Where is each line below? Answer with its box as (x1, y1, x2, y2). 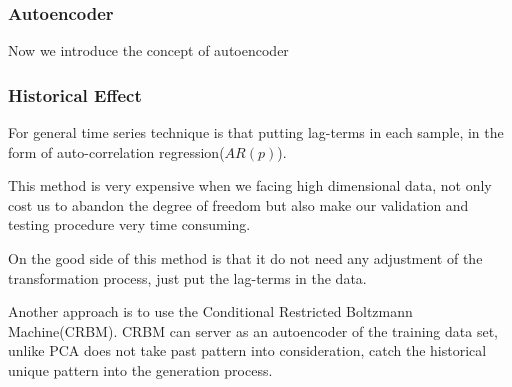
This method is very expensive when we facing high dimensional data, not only (8, 175, 492, 196)
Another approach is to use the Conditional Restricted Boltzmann (8, 301, 413, 322)
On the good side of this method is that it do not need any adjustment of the (8, 248, 483, 268)
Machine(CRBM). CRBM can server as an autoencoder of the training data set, (8, 320, 498, 341)
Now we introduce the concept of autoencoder (8, 40, 289, 61)
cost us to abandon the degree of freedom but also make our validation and (8, 194, 469, 215)
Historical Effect (8, 82, 142, 107)
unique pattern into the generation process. (8, 359, 273, 380)
